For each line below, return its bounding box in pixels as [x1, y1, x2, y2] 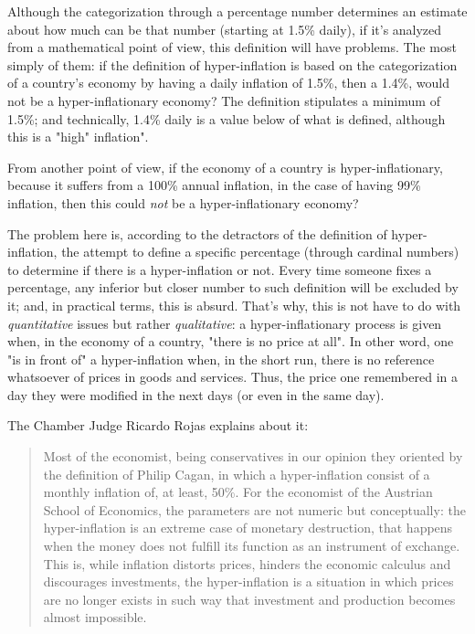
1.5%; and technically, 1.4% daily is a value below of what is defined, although [7, 109, 446, 128]
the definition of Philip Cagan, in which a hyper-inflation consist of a [43, 464, 430, 483]
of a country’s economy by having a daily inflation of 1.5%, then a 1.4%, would [7, 73, 449, 92]
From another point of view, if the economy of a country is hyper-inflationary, [7, 157, 443, 176]
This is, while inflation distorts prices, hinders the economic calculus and [43, 554, 451, 573]
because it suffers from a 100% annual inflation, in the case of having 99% [7, 175, 421, 195]
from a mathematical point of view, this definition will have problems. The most [7, 37, 457, 57]
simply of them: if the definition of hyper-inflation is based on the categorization [7, 55, 458, 74]
